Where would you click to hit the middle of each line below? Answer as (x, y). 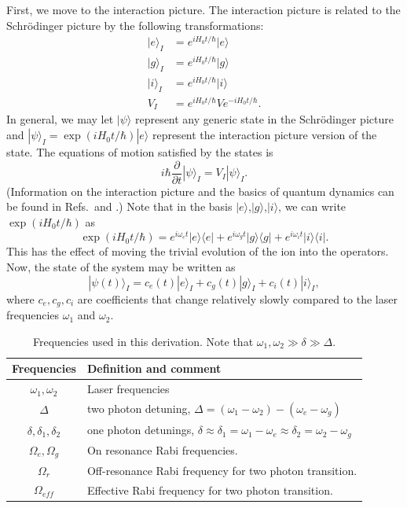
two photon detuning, (139, 408)
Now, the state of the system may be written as (121, 267)
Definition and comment (154, 368)
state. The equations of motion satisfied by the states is (140, 152)
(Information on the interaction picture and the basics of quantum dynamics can (200, 191)
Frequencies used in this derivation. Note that (143, 341)
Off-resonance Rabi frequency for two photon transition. (222, 470)
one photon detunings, (141, 430)
